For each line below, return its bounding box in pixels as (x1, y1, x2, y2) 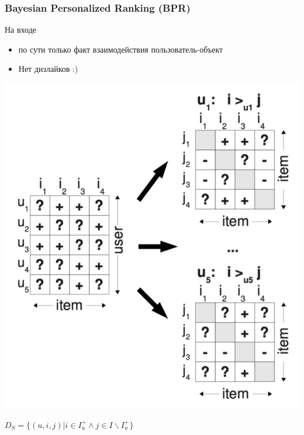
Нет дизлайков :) (18, 63, 78, 75)
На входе (5, 23, 36, 36)
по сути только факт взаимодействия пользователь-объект (18, 43, 223, 55)
